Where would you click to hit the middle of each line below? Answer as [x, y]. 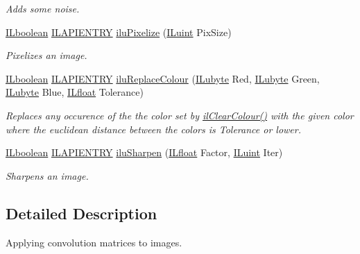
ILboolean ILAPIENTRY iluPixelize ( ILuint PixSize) [119, 32]
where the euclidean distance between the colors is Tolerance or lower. [154, 129]
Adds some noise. [43, 8]
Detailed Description [82, 213]
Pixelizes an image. [46, 55]
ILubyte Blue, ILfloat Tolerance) [75, 92]
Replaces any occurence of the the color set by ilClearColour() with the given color [180, 115]
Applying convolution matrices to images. [94, 242]
